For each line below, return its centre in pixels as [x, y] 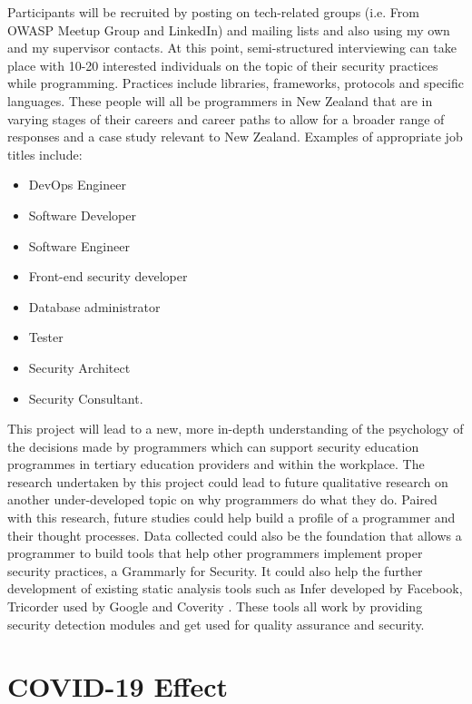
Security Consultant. [86, 398]
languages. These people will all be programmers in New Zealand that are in [220, 100]
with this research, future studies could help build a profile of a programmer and [231, 518]
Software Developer [82, 215]
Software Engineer [79, 245]
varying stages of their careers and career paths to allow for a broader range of [226, 118]
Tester [46, 337]
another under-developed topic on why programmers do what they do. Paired [222, 499]
